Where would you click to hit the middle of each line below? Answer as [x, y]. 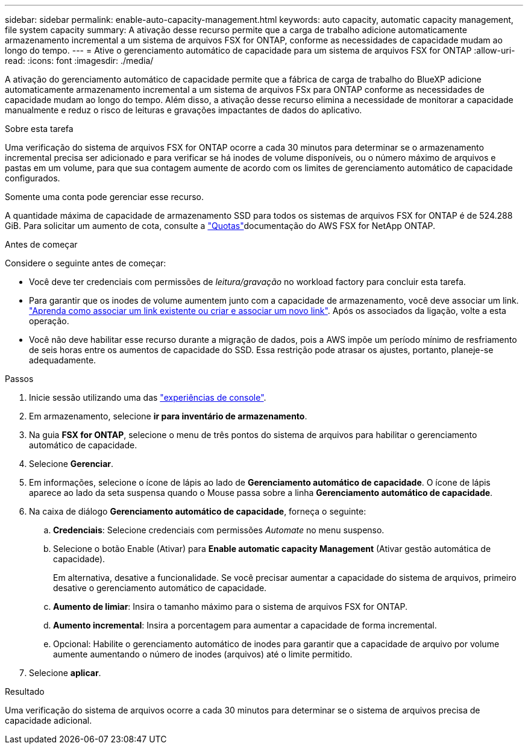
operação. [49, 321]
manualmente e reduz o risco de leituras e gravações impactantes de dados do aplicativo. [184, 110]
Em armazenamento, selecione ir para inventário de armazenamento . [168, 416]
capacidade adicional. [49, 720]
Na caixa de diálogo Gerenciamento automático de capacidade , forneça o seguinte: [198, 511]
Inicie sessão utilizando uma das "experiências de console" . [148, 397]
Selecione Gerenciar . [71, 464]
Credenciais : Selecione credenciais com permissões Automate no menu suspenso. [219, 530]
